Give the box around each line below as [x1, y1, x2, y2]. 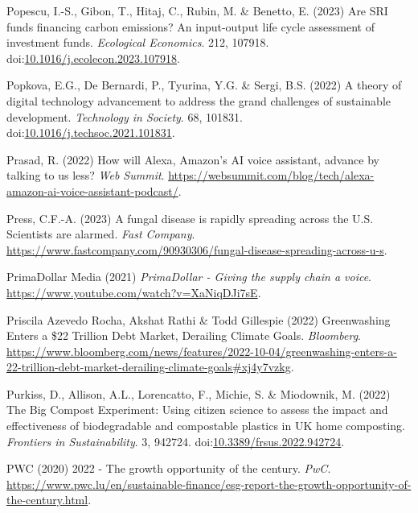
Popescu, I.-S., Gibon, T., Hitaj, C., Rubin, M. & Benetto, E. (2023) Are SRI [6, 2, 388, 19]
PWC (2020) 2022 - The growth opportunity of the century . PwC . [6, 460, 331, 477]
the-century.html [6, 491, 88, 508]
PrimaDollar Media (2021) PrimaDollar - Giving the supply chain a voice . [6, 268, 372, 285]
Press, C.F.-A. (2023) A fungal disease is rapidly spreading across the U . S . [6, 209, 374, 226]
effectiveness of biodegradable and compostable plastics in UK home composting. [6, 417, 405, 434]
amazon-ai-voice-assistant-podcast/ [6, 182, 178, 199]
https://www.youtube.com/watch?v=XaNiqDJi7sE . [6, 283, 261, 300]
